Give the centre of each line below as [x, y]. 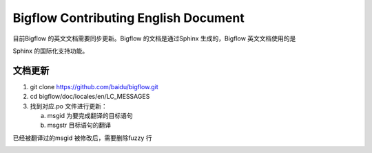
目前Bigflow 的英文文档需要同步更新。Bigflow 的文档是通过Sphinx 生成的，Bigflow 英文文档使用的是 [154, 38]
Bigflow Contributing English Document [128, 18]
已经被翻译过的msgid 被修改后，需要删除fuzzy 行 [82, 138]
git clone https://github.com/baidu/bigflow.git [94, 86]
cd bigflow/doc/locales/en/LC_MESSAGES [90, 97]
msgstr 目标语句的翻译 [79, 125]
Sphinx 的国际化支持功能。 [51, 51]
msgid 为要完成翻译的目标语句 [90, 116]
